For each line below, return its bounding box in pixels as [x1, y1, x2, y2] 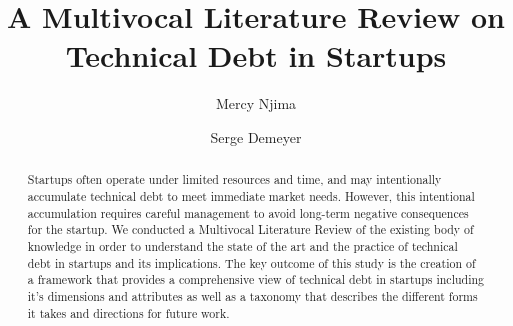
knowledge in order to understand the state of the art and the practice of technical [27, 237, 458, 254]
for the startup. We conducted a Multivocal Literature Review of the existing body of [27, 221, 474, 238]
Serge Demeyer [210, 126, 302, 147]
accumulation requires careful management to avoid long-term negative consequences [27, 204, 469, 221]
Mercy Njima [215, 93, 297, 114]
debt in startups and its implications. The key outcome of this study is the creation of [27, 254, 476, 271]
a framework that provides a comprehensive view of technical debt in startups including [27, 271, 485, 288]
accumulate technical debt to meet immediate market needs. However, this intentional [27, 187, 475, 204]
